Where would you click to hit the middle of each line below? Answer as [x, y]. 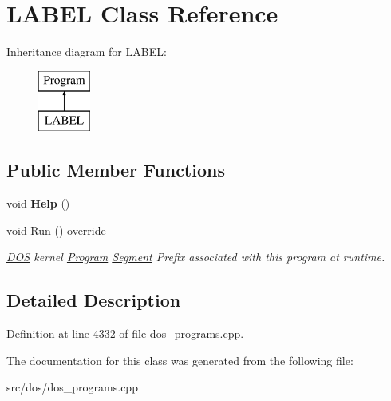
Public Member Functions [116, 170]
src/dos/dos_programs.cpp [72, 387]
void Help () [38, 203]
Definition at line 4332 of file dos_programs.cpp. [125, 334]
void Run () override [56, 230]
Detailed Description [94, 300]
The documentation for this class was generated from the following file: [180, 360]
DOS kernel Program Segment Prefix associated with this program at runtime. [196, 257]
